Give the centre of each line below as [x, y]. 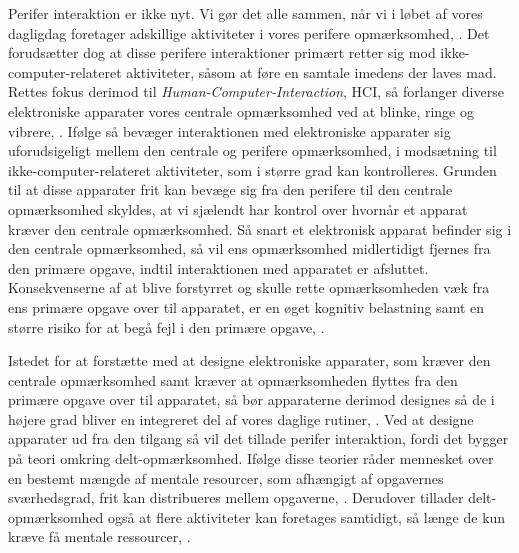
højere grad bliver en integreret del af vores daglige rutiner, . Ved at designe [241, 418]
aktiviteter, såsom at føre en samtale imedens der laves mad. [311, 71]
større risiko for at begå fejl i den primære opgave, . [166, 326]
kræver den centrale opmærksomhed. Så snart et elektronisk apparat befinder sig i [260, 228]
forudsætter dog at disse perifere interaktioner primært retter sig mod [222, 52]
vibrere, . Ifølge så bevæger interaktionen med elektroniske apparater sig [229, 130]
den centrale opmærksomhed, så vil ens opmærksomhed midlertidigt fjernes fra [249, 248]
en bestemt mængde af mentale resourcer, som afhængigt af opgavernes [226, 477]
